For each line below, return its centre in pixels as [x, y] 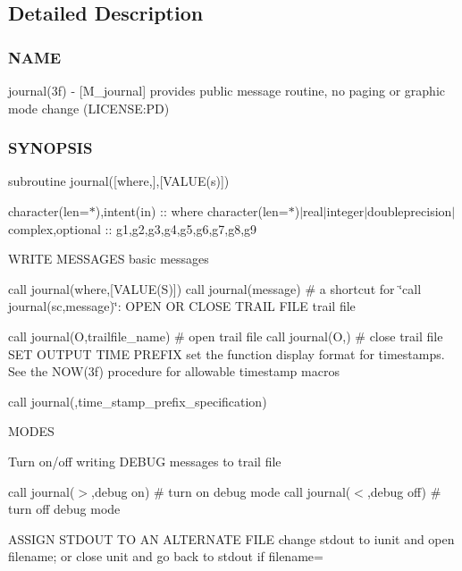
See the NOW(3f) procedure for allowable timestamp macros [174, 371]
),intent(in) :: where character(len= [192, 211]
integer [345, 211]
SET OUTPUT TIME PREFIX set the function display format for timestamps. [227, 353]
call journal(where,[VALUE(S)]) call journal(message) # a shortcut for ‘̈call [215, 288]
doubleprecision [410, 211]
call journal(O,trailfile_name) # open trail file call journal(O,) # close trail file [226, 336]
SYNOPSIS [50, 148]
